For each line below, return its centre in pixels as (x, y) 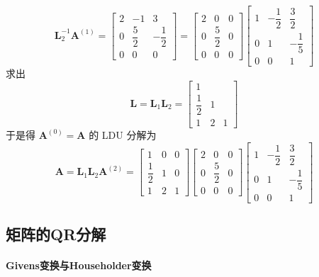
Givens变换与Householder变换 (79, 265)
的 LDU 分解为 (123, 134)
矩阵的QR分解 (56, 234)
